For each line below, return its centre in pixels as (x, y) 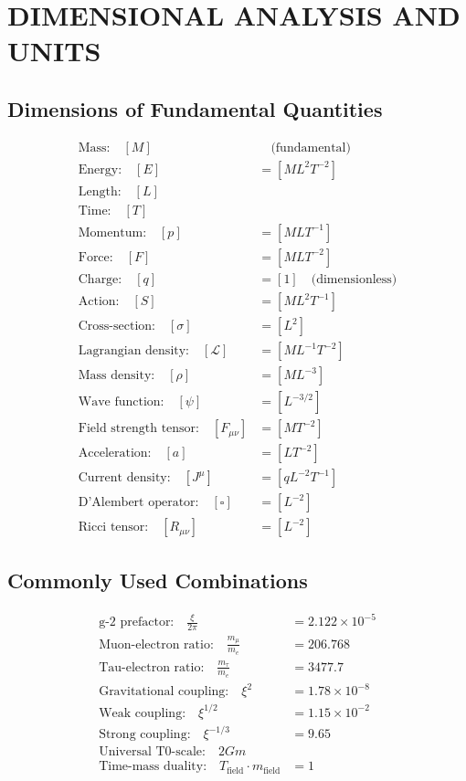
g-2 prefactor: (137, 623)
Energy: (100, 169)
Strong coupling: (145, 735)
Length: (100, 191)
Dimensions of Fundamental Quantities (195, 108)
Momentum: (112, 232)
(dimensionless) (354, 279)
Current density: (124, 478)
